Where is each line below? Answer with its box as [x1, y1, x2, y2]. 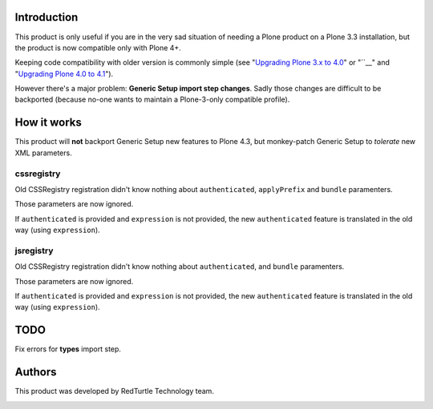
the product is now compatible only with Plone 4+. [14, 42, 182, 52]
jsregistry [14, 245, 54, 256]
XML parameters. [14, 148, 72, 158]
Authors [14, 365, 57, 379]
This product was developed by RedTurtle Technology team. [14, 387, 214, 396]
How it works [14, 116, 82, 130]
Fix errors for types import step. [14, 344, 122, 354]
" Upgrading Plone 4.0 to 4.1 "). [14, 69, 114, 78]
